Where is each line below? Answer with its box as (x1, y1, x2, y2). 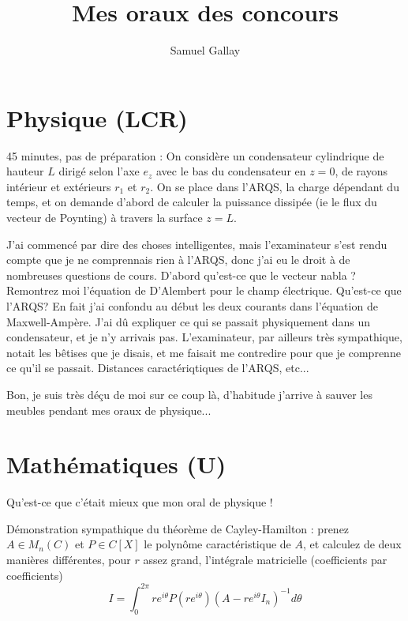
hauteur (6, 163, 44, 179)
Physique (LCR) (6, 101, 188, 134)
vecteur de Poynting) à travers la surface (6, 209, 203, 226)
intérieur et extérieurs (6, 178, 111, 194)
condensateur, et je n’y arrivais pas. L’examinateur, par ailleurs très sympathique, (6, 329, 402, 345)
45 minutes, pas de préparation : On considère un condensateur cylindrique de (6, 147, 384, 164)
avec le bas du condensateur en (155, 163, 306, 179)
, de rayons (335, 163, 388, 179)
